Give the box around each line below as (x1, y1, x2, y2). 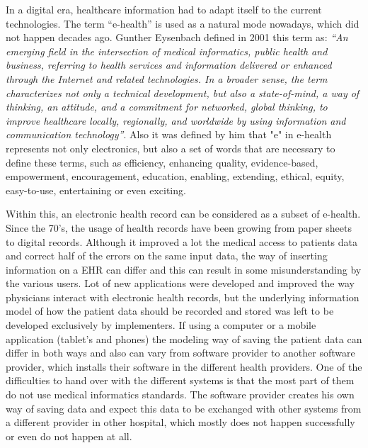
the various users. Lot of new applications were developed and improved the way (6, 276, 355, 291)
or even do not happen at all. (6, 428, 132, 443)
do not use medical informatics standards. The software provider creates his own (6, 387, 355, 402)
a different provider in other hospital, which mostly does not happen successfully (6, 415, 355, 430)
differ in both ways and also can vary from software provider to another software (6, 345, 355, 360)
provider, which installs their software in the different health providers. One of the (6, 359, 362, 374)
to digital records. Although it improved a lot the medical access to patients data (6, 234, 358, 249)
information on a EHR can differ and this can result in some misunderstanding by (6, 262, 362, 276)
